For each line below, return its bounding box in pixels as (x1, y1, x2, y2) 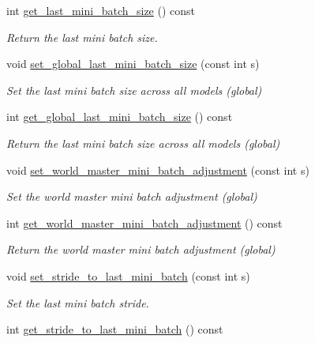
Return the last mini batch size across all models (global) (6, 134, 280, 151)
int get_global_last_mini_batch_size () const (6, 108, 233, 125)
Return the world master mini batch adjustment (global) (6, 241, 276, 258)
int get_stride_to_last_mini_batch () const (6, 321, 223, 337)
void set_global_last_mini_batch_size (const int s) (6, 55, 260, 72)
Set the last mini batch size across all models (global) (6, 81, 262, 98)
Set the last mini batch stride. (6, 294, 149, 311)
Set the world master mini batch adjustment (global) (6, 188, 257, 205)
